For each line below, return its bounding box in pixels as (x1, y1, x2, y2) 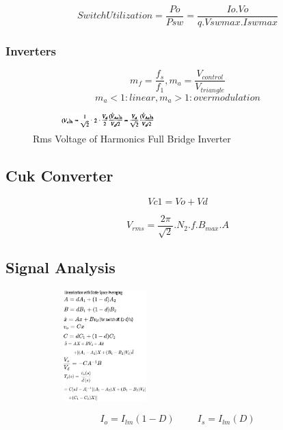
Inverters (5, 42, 56, 59)
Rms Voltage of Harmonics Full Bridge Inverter (33, 131, 231, 145)
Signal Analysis (5, 257, 116, 278)
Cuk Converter (5, 164, 113, 186)
